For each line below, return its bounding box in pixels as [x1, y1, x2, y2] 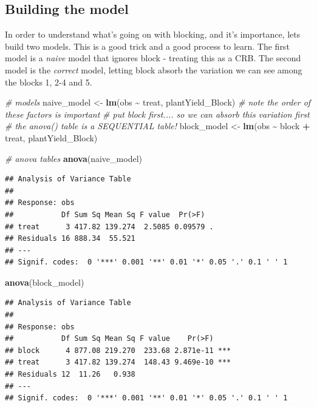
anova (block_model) [5, 275, 84, 288]
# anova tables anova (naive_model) [5, 152, 142, 164]
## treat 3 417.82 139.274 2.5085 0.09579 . [5, 222, 214, 231]
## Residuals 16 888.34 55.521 [5, 234, 135, 243]
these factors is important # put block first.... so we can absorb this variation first [5, 107, 310, 120]
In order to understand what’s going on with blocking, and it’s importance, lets [5, 28, 301, 41]
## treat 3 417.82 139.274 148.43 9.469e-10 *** [5, 358, 231, 367]
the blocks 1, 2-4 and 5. [5, 75, 92, 88]
